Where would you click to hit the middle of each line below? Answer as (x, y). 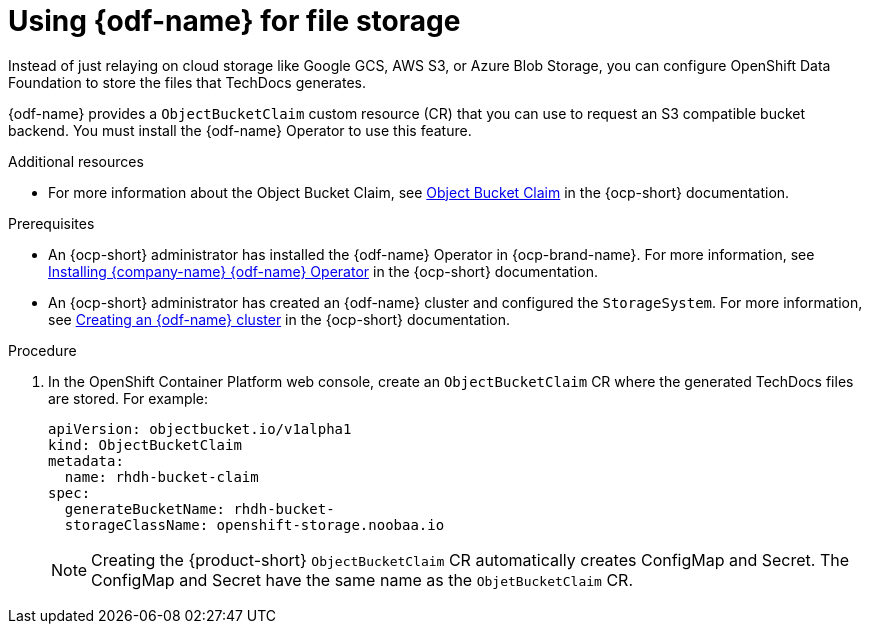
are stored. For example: (128, 398)
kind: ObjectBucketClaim (145, 444)
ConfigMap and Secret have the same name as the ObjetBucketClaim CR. (362, 579)
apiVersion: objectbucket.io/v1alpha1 (200, 428)
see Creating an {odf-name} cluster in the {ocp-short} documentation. (279, 319)
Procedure (42, 350)
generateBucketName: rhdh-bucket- (199, 508)
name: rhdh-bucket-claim (161, 476)
